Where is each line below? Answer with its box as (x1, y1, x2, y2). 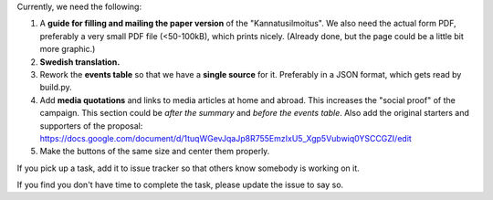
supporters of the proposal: (39, 120, 143, 132)
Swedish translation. (39, 56, 121, 68)
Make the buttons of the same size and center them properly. (39, 146, 270, 157)
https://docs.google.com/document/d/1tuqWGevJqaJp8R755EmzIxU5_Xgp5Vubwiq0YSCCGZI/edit (39, 132, 413, 143)
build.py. (39, 82, 72, 93)
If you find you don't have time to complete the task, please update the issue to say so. (16, 179, 344, 191)
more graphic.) (39, 44, 96, 55)
